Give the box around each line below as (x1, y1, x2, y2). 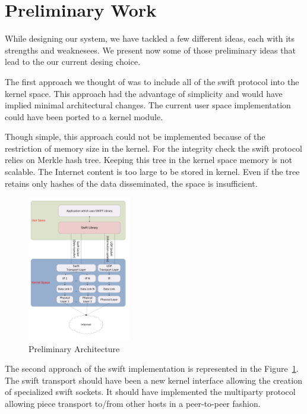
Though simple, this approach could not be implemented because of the (5, 130, 265, 143)
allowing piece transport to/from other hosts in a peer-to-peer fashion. (5, 397, 261, 410)
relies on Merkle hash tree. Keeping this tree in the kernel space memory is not (5, 153, 292, 166)
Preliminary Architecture (29, 342, 120, 355)
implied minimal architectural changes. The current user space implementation (5, 99, 291, 111)
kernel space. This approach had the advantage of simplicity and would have (5, 87, 283, 99)
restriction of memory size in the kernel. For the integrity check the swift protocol (5, 142, 302, 154)
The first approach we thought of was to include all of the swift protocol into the (5, 75, 299, 87)
